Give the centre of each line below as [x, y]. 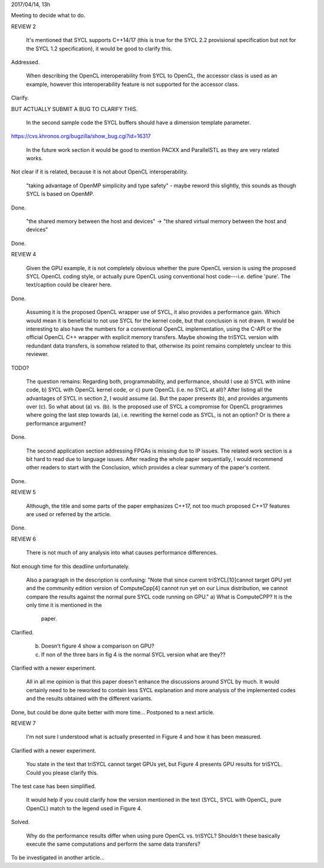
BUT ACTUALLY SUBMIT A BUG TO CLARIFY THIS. [74, 109]
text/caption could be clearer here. [69, 285]
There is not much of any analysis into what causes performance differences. [122, 553]
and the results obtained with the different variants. [89, 699]
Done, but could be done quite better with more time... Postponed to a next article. [113, 712]
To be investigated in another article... [58, 858]
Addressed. [25, 62]
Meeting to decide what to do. [48, 16]
